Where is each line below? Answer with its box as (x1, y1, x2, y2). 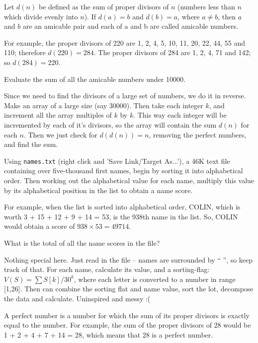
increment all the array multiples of (4, 110, 112, 120)
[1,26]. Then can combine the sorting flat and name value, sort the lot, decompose (4, 283, 254, 294)
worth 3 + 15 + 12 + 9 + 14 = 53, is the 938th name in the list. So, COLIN (4, 211, 238, 221)
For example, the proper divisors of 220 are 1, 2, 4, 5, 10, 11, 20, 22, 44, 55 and (4, 37, 246, 48)
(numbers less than (177, 1, 235, 11)
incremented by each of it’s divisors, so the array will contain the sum (4, 119, 217, 130)
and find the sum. (4, 139, 58, 149)
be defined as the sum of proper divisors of (38, 1, 169, 11)
